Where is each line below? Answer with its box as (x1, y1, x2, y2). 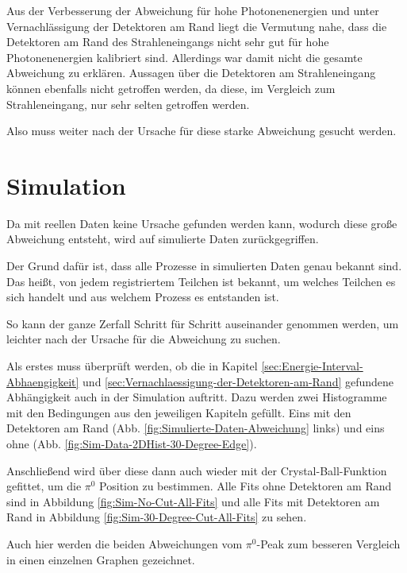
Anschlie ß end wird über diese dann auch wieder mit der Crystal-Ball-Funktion (6, 462, 387, 478)
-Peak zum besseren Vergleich (256, 535, 401, 552)
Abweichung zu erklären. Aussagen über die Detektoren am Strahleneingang (6, 64, 376, 81)
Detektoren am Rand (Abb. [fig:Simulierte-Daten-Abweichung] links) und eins (6, 420, 385, 436)
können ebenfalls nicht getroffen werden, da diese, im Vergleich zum (6, 79, 336, 96)
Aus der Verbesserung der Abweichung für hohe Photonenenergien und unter (6, 2, 379, 18)
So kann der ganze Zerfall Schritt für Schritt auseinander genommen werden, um (6, 315, 399, 331)
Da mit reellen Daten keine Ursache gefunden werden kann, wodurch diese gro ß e (6, 215, 397, 231)
